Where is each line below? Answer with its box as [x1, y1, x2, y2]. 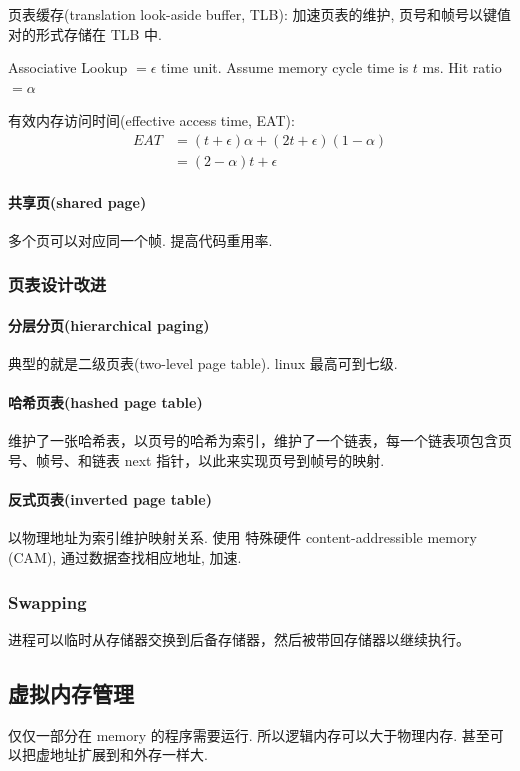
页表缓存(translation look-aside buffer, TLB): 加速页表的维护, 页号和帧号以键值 [8, 4, 512, 24]
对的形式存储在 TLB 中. [8, 23, 162, 44]
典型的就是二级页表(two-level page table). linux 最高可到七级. [8, 353, 398, 374]
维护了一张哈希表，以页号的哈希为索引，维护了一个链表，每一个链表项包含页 [8, 430, 512, 451]
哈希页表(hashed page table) [8, 392, 203, 413]
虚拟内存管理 [8, 677, 134, 708]
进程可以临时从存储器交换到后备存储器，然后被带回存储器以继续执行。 [8, 628, 470, 649]
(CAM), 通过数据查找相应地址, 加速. [8, 547, 242, 568]
